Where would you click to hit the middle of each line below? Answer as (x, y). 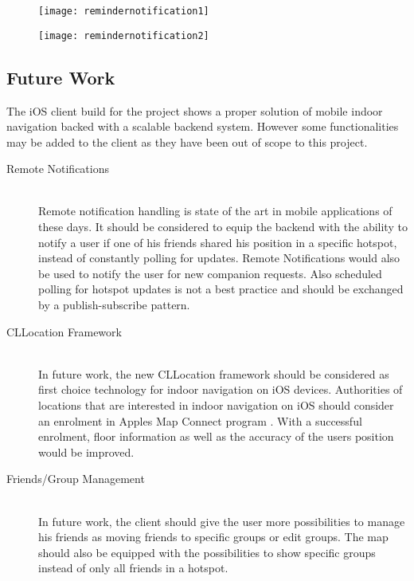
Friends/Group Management (76, 479)
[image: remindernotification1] (124, 11)
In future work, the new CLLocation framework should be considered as (214, 373)
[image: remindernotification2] (124, 35)
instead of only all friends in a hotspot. (133, 568)
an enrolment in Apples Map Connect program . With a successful (200, 420)
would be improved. (86, 451)
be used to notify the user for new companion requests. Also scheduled (210, 273)
